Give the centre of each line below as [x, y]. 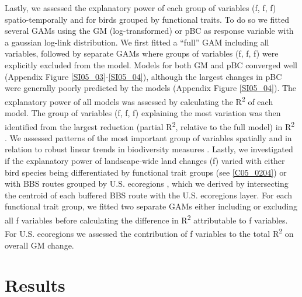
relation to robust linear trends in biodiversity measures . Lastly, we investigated [149, 149]
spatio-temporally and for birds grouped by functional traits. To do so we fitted [147, 19]
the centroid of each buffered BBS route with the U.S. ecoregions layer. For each [149, 195]
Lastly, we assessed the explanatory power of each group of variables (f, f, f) [140, 8]
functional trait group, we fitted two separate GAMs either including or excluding [151, 206]
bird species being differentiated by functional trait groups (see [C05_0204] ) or [146, 172]
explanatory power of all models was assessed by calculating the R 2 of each [139, 100]
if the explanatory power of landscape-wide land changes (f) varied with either [145, 161]
